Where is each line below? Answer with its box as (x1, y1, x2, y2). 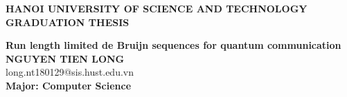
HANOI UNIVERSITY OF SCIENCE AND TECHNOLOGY (6, 1, 308, 15)
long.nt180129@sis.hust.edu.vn (6, 65, 134, 79)
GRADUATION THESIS (6, 14, 130, 29)
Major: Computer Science (6, 78, 132, 92)
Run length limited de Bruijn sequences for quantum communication (6, 38, 341, 52)
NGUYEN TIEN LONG (6, 51, 125, 65)
